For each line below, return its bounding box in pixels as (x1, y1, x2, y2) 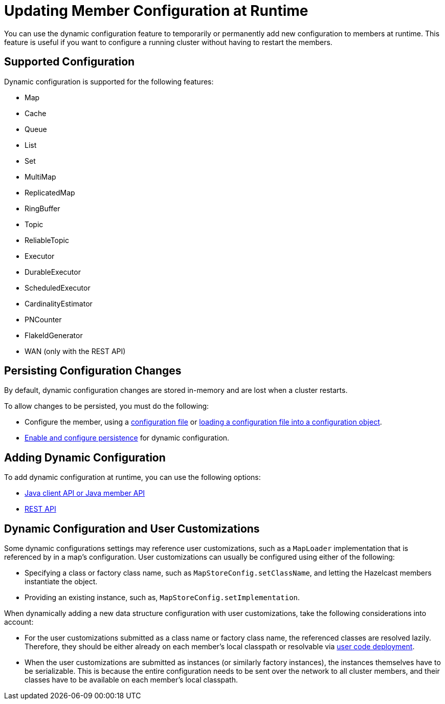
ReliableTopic (25, 235, 69, 245)
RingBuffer (25, 204, 60, 213)
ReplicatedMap (25, 188, 75, 197)
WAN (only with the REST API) (25, 346, 126, 356)
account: (4, 618, 34, 627)
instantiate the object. (25, 577, 98, 586)
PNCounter (25, 315, 62, 324)
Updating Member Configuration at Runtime (4, 2, 308, 19)
